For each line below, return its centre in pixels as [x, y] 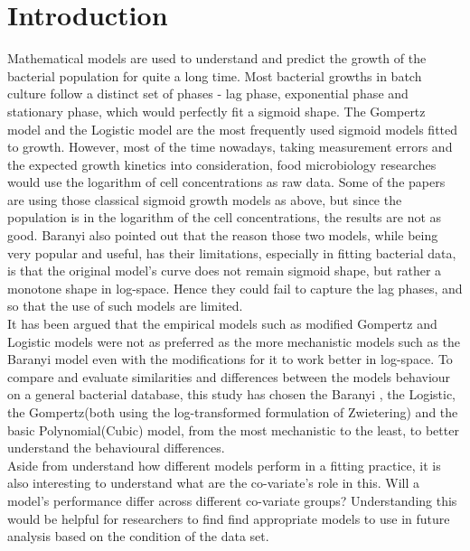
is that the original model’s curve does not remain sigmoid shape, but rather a [225, 271]
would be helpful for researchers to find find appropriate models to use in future [229, 518]
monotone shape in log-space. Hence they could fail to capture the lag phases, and [235, 288]
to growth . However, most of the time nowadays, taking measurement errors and [230, 147]
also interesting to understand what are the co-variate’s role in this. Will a [213, 483]
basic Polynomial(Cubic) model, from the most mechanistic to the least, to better [233, 430]
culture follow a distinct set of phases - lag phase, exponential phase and [208, 93]
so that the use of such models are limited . [125, 306]
